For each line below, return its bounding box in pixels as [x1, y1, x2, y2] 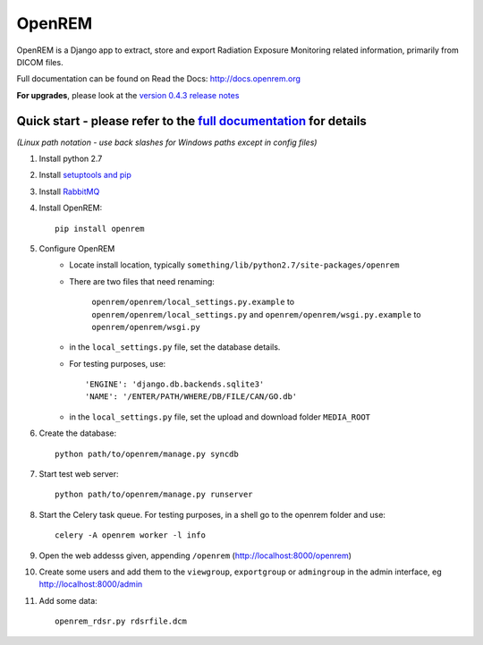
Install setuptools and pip [38, 170, 131, 181]
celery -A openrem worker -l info [55, 530, 206, 540]
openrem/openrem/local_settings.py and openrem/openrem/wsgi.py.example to [91, 309, 421, 319]
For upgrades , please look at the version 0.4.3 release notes [16, 89, 240, 100]
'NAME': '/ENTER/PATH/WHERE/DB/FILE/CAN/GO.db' [85, 392, 298, 402]
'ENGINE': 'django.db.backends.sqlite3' [85, 379, 265, 389]
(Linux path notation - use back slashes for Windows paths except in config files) [16, 137, 318, 148]
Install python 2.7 [38, 153, 103, 165]
